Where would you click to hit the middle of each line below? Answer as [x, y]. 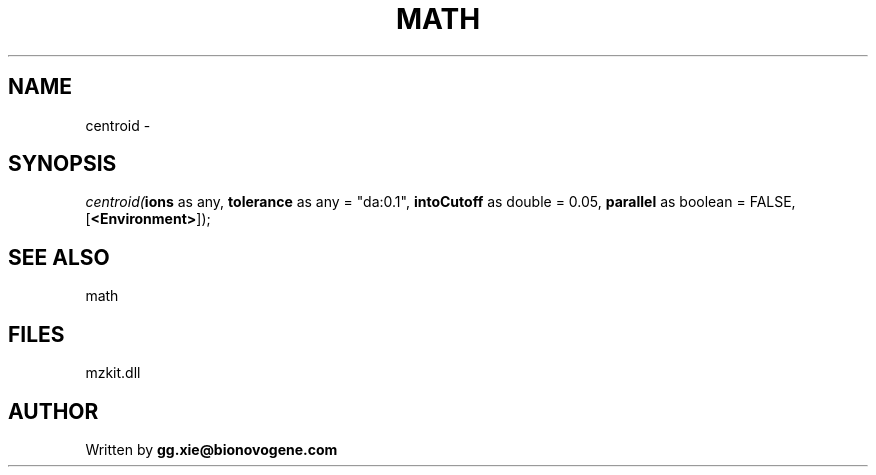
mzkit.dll [113, 373]
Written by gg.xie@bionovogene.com [211, 449]
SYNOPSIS [62, 164]
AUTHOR [53, 411]
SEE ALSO [59, 257]
